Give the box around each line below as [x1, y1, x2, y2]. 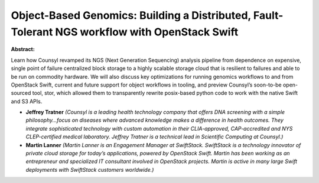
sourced [11, 89, 31, 97]
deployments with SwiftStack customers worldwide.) [25, 166, 154, 173]
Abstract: [11, 46, 35, 53]
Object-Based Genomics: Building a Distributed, [11, 9, 251, 22]
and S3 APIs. [11, 98, 43, 105]
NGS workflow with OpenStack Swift [55, 25, 239, 38]
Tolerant [11, 25, 53, 38]
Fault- [253, 9, 284, 22]
